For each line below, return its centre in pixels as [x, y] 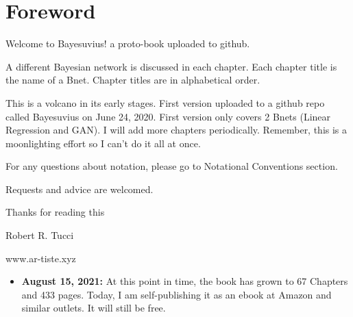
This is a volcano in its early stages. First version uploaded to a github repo [165, 102]
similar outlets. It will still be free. [94, 308]
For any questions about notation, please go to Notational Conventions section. [172, 166]
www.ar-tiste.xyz [41, 258]
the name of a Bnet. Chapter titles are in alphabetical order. [133, 80]
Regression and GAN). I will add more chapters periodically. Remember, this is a [176, 130]
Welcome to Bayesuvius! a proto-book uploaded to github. [128, 43]
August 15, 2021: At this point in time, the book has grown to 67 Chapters [185, 281]
